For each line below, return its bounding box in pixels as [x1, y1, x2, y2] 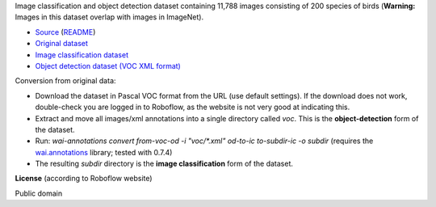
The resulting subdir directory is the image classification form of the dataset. [35, 158, 294, 169]
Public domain [15, 188, 63, 198]
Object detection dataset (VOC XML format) [35, 61, 181, 70]
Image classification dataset [35, 49, 129, 60]
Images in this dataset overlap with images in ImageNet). [15, 12, 204, 22]
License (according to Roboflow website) [15, 174, 153, 184]
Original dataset [35, 39, 89, 49]
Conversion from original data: [15, 76, 116, 86]
